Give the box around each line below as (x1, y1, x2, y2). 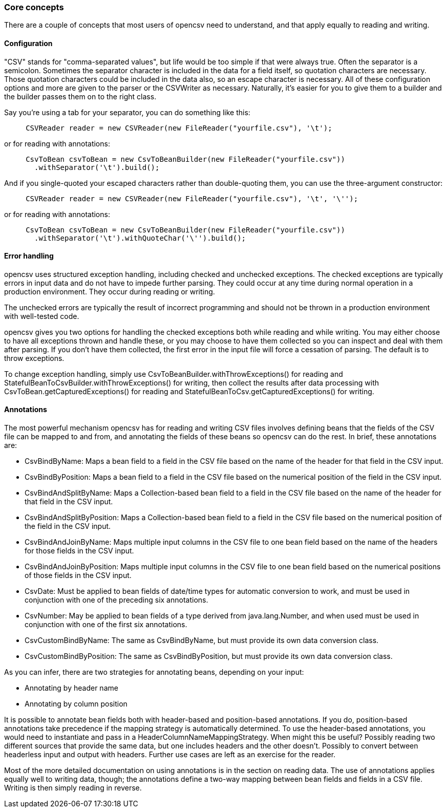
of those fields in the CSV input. (25, 571, 132, 580)
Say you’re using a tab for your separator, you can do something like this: (4, 108, 250, 117)
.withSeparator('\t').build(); (34, 163, 160, 172)
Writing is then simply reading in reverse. (4, 783, 142, 793)
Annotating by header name (25, 683, 118, 693)
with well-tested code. (4, 311, 79, 320)
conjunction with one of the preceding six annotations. (25, 595, 208, 605)
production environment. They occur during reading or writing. (4, 287, 215, 296)
